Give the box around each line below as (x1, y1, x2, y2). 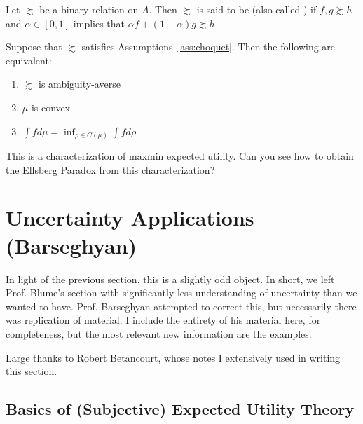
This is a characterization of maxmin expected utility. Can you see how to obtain (6, 149, 354, 163)
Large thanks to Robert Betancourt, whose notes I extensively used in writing (6, 350, 341, 364)
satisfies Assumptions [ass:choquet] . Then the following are (81, 39, 336, 54)
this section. (6, 364, 57, 378)
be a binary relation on (39, 2, 139, 16)
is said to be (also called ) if (196, 2, 317, 16)
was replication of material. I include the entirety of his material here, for (6, 313, 321, 327)
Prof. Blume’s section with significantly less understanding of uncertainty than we (6, 285, 357, 300)
